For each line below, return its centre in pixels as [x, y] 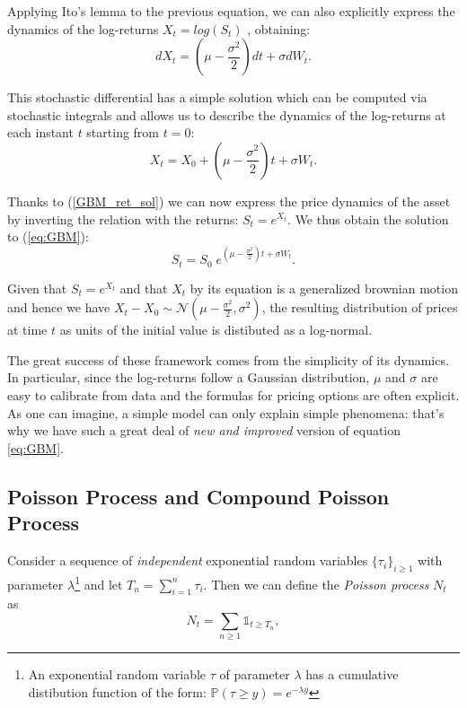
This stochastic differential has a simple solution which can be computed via [217, 97]
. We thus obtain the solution [368, 219]
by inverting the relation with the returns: [123, 219]
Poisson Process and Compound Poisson [198, 496]
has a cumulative [352, 674]
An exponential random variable [117, 674]
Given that [37, 288]
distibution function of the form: [117, 691]
